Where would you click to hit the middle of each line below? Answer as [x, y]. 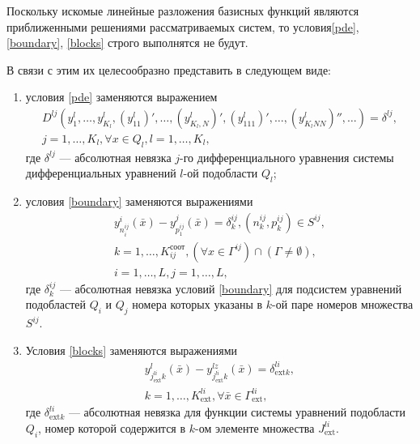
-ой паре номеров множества [343, 304]
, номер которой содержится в [112, 427]
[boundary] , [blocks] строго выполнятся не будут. [127, 43]
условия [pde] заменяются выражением [121, 97]
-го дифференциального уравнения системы [287, 157]
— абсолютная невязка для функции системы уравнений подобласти [237, 412]
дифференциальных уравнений [101, 173]
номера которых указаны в [197, 304]
